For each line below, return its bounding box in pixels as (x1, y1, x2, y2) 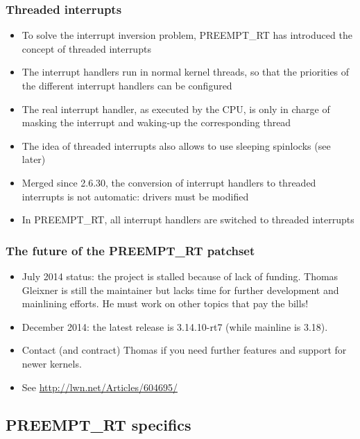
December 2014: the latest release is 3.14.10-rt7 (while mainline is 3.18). (22, 319, 328, 334)
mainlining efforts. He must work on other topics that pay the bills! (22, 296, 309, 311)
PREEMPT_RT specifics (6, 413, 191, 435)
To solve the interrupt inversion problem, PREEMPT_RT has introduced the (22, 28, 352, 42)
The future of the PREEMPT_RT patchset (6, 241, 255, 259)
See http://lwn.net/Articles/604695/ (22, 379, 178, 394)
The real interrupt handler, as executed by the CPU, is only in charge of (22, 101, 330, 116)
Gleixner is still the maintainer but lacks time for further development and (22, 282, 339, 297)
